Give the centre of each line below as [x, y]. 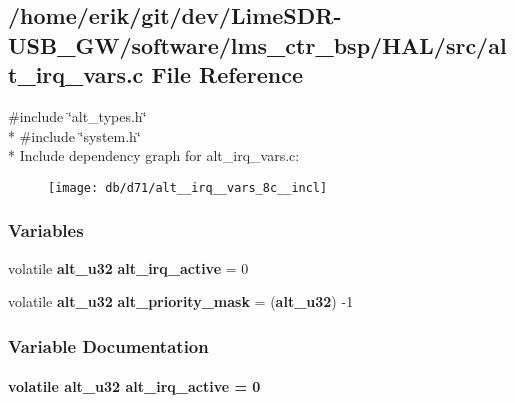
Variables [46, 230]
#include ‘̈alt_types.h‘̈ [77, 115]
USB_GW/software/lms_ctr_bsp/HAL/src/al [257, 44]
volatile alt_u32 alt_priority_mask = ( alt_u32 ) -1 [181, 301]
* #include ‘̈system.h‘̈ [74, 135]
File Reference [227, 74]
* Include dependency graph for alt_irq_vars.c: [154, 155]
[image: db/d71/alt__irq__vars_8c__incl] [188, 187]
